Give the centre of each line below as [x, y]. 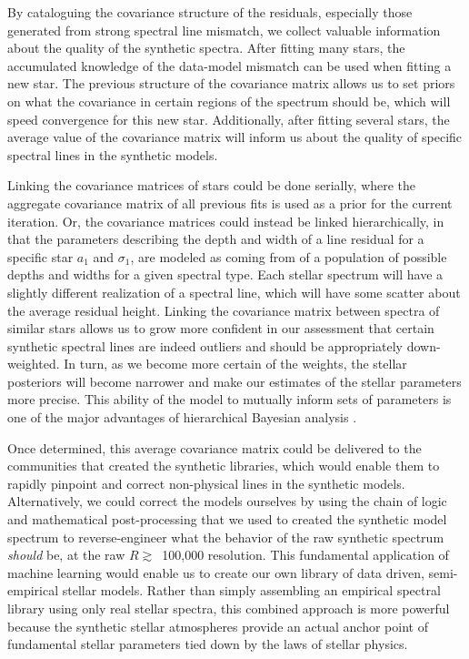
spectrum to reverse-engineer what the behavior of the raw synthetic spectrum [226, 537]
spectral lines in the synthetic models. [113, 154]
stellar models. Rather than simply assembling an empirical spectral [251, 590]
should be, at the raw [66, 555]
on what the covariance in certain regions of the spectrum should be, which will [229, 101]
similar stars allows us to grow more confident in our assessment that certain [221, 328]
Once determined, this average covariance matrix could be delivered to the [215, 447]
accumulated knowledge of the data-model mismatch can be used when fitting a [230, 65]
